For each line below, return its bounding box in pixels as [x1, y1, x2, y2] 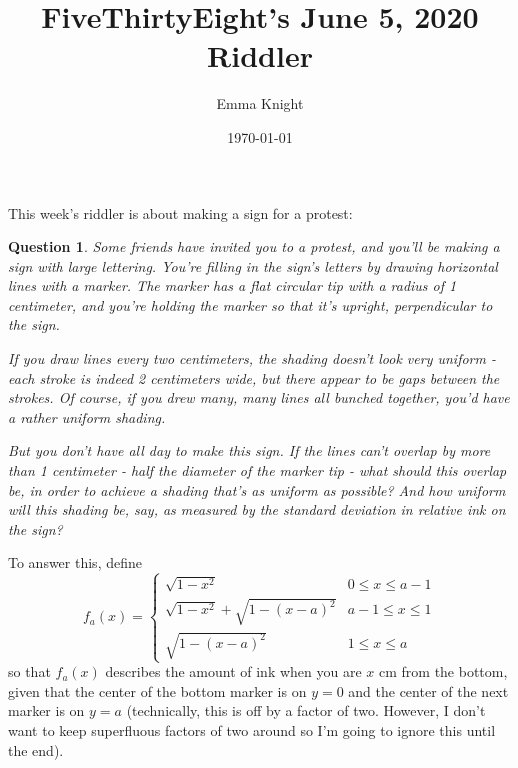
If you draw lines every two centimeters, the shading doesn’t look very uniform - [8, 348, 496, 369]
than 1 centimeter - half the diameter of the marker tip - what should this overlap [8, 460, 507, 481]
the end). [8, 739, 64, 760]
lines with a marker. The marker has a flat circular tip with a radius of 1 [8, 275, 457, 296]
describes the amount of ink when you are [105, 661, 362, 682]
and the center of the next [348, 680, 509, 701]
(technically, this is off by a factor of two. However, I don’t [126, 700, 486, 721]
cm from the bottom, [378, 661, 508, 682]
